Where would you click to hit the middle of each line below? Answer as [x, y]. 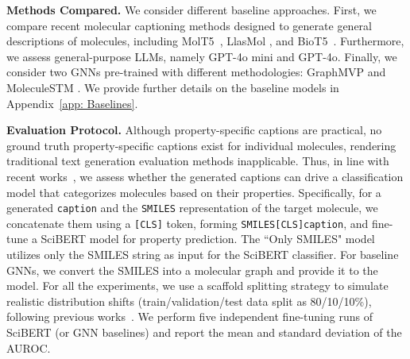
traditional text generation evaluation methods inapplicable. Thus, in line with [198, 161]
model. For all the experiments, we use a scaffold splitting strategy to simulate [197, 286]
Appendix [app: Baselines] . [72, 103]
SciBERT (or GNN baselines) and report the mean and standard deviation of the [204, 332]
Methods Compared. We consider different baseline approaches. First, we [191, 10]
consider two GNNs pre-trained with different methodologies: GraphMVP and [196, 72]
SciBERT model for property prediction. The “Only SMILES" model [208, 239]
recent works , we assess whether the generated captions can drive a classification [205, 176]
